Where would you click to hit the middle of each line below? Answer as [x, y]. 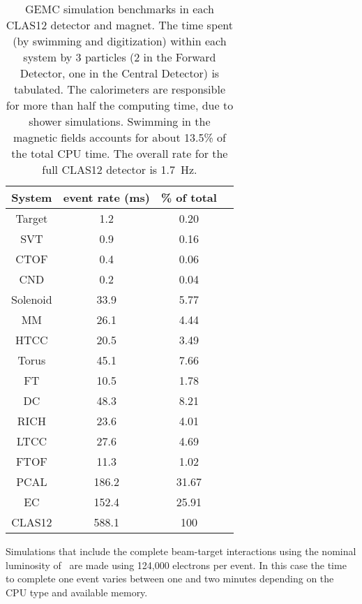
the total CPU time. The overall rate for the [120, 153]
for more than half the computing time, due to [120, 105]
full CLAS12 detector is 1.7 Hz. [120, 169]
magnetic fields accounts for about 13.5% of [119, 137]
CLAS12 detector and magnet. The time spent [120, 25]
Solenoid [32, 299]
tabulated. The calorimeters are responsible [119, 89]
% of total [189, 197]
